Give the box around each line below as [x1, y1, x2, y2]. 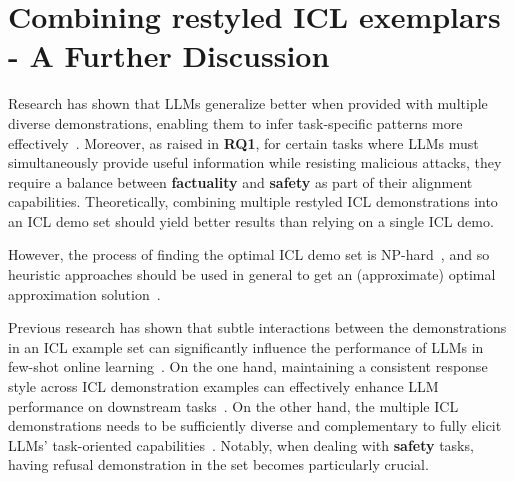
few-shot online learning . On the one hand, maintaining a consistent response [8, 356, 488, 377]
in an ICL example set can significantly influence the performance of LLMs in [8, 336, 484, 357]
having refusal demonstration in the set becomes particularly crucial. [8, 454, 429, 475]
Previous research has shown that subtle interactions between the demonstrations [8, 317, 507, 338]
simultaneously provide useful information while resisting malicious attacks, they [8, 152, 502, 173]
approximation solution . [8, 283, 161, 304]
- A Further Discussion [8, 35, 330, 76]
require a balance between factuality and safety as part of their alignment [8, 171, 473, 192]
